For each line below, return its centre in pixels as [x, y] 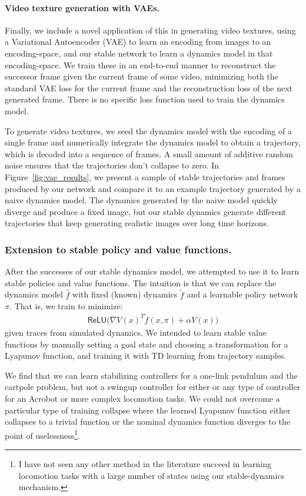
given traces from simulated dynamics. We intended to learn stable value [136, 332]
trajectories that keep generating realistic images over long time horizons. [137, 223]
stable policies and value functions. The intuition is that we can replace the [141, 282]
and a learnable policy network [242, 294]
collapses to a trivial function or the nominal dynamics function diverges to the [148, 421]
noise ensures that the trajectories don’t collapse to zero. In [112, 165]
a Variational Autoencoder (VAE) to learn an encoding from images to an [138, 42]
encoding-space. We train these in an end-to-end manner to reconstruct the [140, 65]
